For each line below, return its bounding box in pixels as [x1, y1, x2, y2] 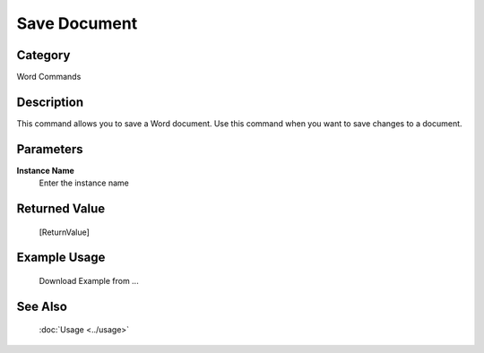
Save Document [16, 13, 138, 33]
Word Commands [16, 72, 82, 82]
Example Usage [16, 250, 106, 265]
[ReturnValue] [39, 227, 90, 237]
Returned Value [16, 202, 106, 217]
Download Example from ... [39, 276, 139, 287]
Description [16, 94, 84, 109]
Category [16, 47, 71, 63]
